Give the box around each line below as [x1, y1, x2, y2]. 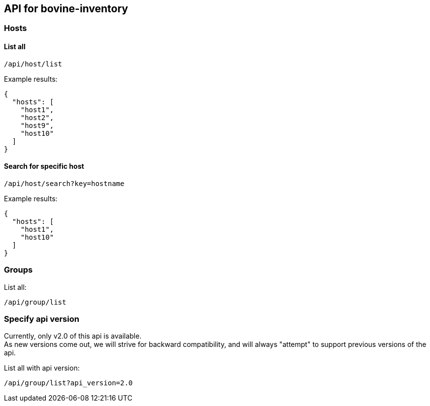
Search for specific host [4, 162, 84, 171]
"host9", [20, 121, 54, 129]
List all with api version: [4, 364, 80, 373]
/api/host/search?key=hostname [4, 179, 125, 187]
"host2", [20, 113, 54, 122]
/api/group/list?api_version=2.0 [4, 379, 133, 387]
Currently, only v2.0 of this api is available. [4, 332, 142, 341]
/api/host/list [4, 60, 63, 68]
